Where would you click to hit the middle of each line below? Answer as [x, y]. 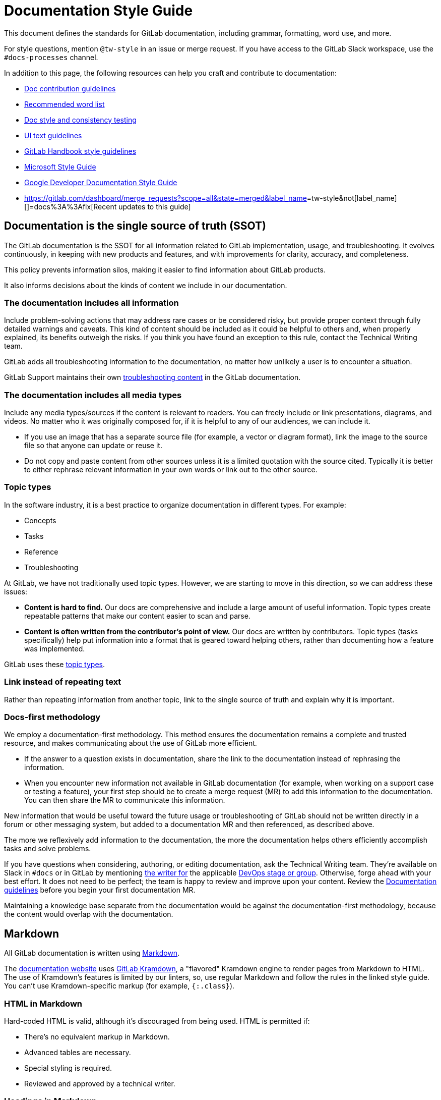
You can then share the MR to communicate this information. [125, 800]
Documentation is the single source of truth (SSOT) [135, 226]
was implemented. [55, 648]
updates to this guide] [155, 206]
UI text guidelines [53, 135]
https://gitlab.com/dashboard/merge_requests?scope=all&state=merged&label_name [166, 198]
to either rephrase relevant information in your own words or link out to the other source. [171, 470]
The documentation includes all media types [93, 395]
